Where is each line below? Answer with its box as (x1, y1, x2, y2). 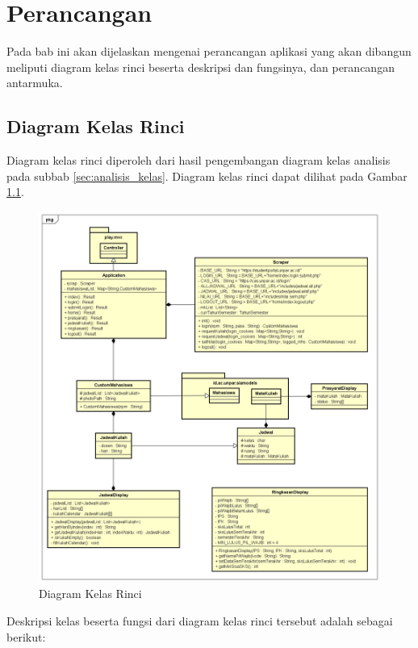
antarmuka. (6, 74, 63, 91)
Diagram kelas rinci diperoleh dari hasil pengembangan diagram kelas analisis (6, 152, 391, 169)
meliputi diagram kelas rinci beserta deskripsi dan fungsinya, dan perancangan (6, 58, 395, 75)
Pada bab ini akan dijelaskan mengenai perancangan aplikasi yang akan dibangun (6, 43, 412, 60)
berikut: (6, 628, 46, 645)
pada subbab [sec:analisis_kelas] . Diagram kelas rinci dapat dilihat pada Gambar (6, 167, 408, 184)
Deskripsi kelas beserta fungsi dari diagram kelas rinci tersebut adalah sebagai (6, 612, 393, 629)
